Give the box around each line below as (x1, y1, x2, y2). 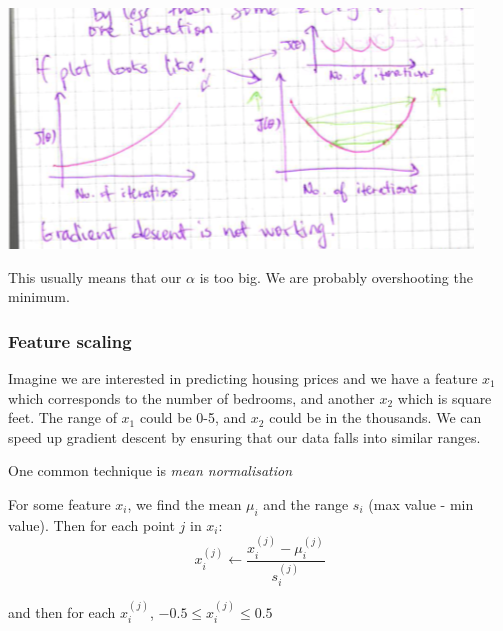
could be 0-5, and (139, 407, 247, 428)
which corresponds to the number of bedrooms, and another (8, 387, 375, 408)
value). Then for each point (8, 514, 175, 535)
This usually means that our (8, 266, 182, 287)
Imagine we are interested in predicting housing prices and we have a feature (8, 368, 478, 388)
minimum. (8, 286, 70, 307)
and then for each (8, 601, 116, 622)
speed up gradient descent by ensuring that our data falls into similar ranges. (8, 426, 481, 447)
